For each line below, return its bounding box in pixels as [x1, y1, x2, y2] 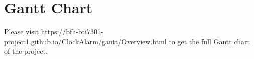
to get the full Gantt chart [169, 36, 250, 46]
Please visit [4, 26, 39, 37]
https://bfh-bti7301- [41, 26, 103, 37]
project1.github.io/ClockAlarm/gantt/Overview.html [4, 36, 167, 46]
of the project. [4, 46, 48, 56]
